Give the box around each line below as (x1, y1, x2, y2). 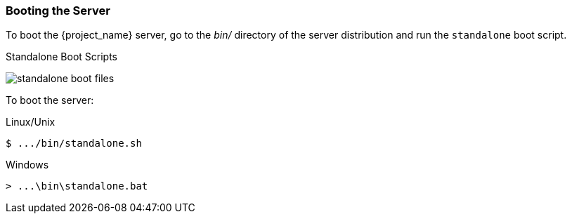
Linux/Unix (6, 116, 56, 128)
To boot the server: (6, 94, 94, 107)
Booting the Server (6, 4, 110, 18)
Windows (6, 159, 49, 171)
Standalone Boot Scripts (6, 51, 118, 63)
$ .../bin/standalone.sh (6, 138, 142, 150)
